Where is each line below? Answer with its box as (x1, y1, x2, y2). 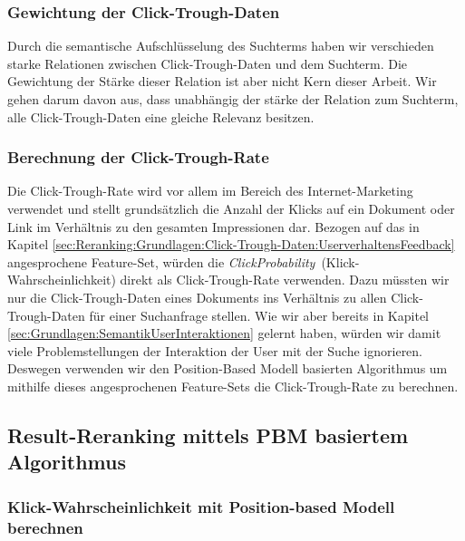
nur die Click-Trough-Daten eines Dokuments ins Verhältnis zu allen (7, 287, 387, 306)
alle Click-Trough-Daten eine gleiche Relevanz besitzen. (7, 107, 315, 126)
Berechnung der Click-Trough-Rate (7, 146, 269, 169)
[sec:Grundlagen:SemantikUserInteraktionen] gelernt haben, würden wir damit (7, 324, 441, 343)
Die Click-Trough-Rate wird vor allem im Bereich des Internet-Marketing (7, 181, 413, 200)
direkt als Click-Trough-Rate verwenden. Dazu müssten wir (120, 270, 450, 289)
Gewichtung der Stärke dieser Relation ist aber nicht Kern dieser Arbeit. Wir (7, 72, 437, 91)
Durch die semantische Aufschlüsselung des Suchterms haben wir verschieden (7, 36, 434, 55)
